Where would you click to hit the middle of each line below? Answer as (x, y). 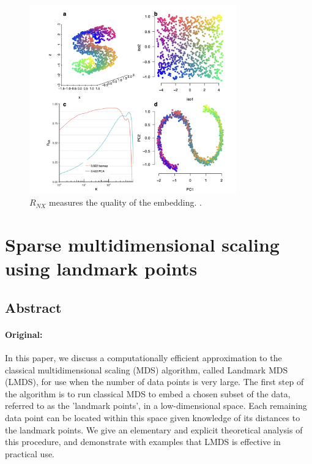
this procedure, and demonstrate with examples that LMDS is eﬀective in (143, 442)
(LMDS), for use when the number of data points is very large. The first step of (154, 382)
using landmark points (101, 268)
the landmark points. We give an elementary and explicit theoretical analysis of (154, 429)
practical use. (30, 453)
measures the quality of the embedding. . (125, 202)
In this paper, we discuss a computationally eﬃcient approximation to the (143, 358)
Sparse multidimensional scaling (142, 245)
